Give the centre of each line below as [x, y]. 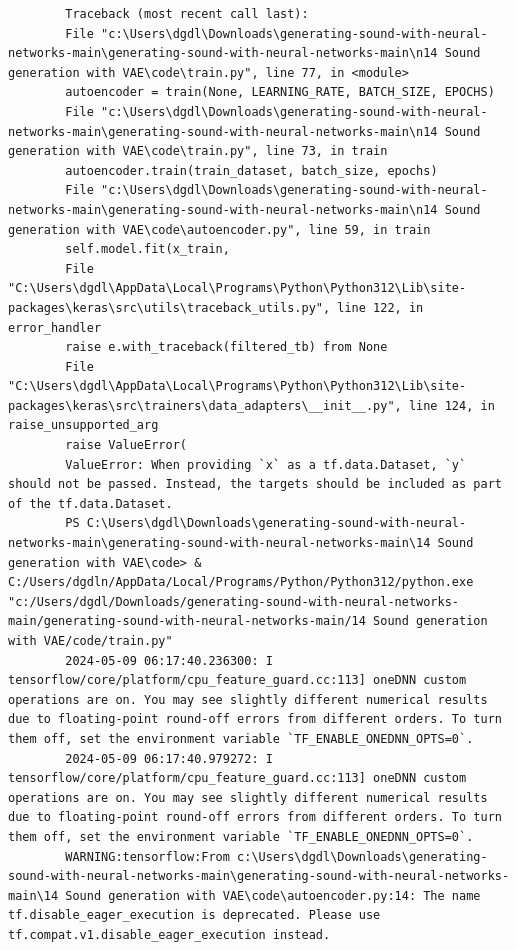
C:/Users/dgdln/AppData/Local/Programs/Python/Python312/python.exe [241, 582]
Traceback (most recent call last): [187, 14]
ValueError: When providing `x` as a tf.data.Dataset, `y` [266, 464]
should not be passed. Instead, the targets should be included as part [255, 484]
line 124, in [451, 405]
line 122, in [380, 307]
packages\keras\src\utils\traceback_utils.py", [169, 307]
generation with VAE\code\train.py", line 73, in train [198, 151]
